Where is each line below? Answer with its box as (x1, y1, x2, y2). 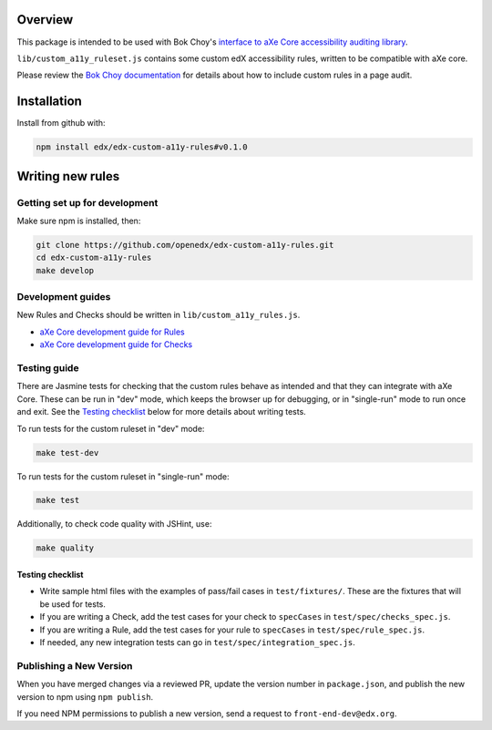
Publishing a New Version (16, 659, 133, 672)
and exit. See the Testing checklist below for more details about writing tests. (16, 406, 307, 417)
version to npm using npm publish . (16, 691, 154, 702)
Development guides (16, 291, 111, 303)
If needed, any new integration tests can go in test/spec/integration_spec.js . (39, 637, 355, 647)
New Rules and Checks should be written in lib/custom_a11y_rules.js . (16, 310, 301, 321)
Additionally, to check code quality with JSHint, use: (16, 519, 212, 530)
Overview (16, 12, 74, 27)
